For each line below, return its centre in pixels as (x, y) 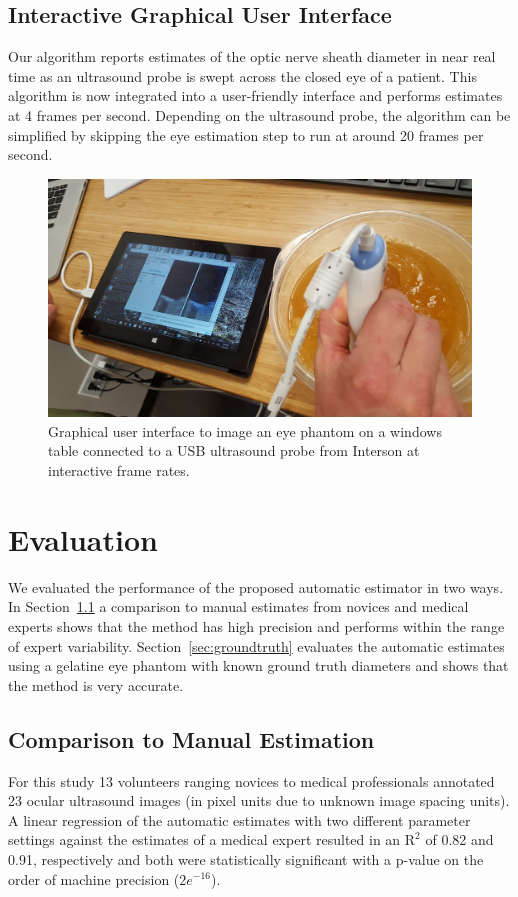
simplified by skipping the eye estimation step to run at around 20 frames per (246, 134)
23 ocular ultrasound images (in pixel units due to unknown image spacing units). (259, 800)
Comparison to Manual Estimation (191, 738)
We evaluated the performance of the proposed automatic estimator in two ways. (256, 586)
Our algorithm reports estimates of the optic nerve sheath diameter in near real (252, 56)
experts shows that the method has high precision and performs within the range (256, 625)
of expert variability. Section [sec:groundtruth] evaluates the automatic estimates (256, 645)
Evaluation (83, 538)
